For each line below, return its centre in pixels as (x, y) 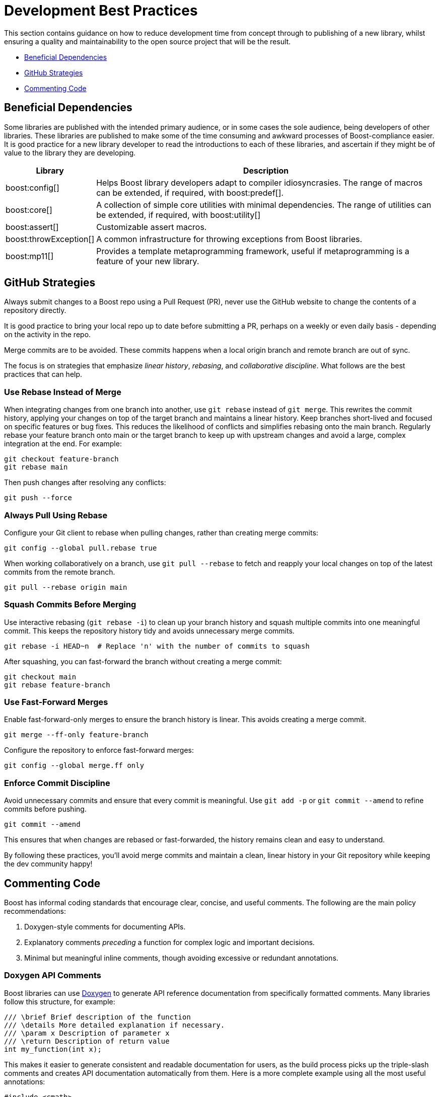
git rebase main (36, 467)
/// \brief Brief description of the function (97, 1017)
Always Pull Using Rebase (56, 515)
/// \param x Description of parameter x (87, 1033)
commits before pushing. (45, 809)
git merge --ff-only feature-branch (76, 735)
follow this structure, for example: (60, 1001)
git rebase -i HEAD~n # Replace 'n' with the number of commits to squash (157, 646)
